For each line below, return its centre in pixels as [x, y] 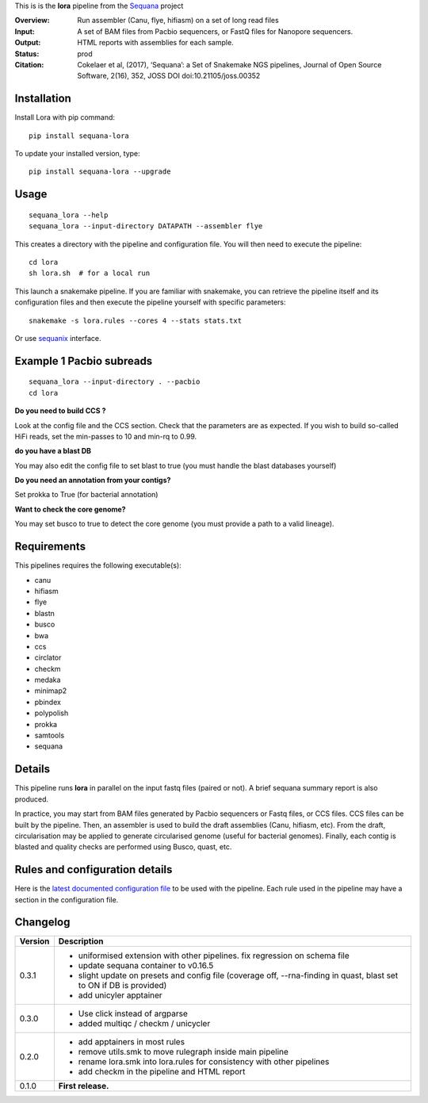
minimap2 [51, 691]
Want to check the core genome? [70, 509]
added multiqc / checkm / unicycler [144, 1024]
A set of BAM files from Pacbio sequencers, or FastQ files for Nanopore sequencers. [215, 31]
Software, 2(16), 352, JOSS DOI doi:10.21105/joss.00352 [169, 76]
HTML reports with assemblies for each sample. [155, 43]
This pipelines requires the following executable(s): [98, 565]
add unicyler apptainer [120, 995]
